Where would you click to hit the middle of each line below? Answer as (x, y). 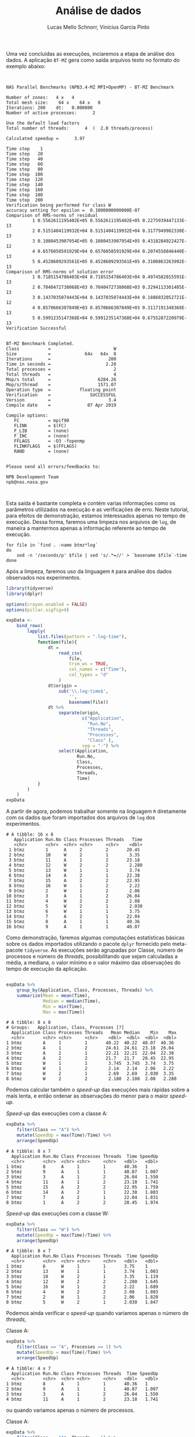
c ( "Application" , (103, 718)
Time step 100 (25, 174)
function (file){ (57, 642)
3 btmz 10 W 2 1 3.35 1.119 (82, 1277)
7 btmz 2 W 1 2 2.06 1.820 (82, 1297)
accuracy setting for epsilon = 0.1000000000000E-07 (73, 210)
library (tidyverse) (30, 588)
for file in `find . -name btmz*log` (52, 545)
